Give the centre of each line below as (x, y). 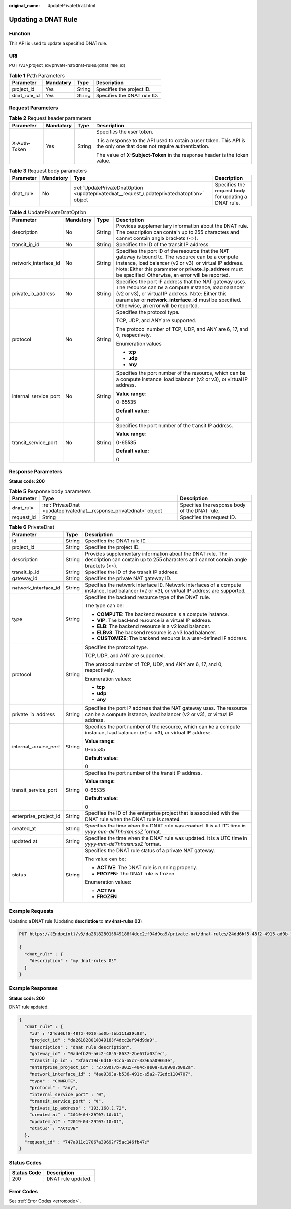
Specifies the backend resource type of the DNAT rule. (148, 597)
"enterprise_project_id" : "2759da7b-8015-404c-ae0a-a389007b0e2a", (113, 1067)
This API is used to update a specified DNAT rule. (58, 43)
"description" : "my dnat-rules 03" (73, 961)
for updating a (231, 196)
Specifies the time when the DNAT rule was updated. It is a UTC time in (166, 838)
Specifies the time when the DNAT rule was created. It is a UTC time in (165, 826)
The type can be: (105, 605)
